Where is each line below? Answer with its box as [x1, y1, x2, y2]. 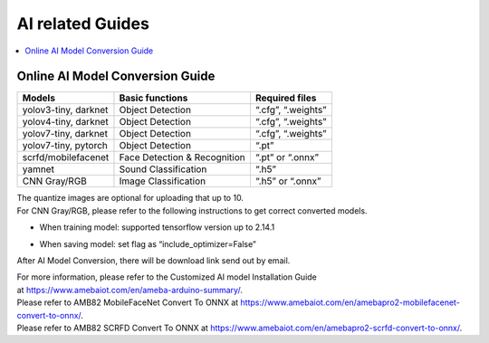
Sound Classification [119, 163, 207, 176]
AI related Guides [16, 14, 149, 33]
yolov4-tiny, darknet [22, 116, 109, 129]
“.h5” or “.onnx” [254, 175, 321, 187]
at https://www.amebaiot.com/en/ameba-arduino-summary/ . [16, 284, 244, 295]
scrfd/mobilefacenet [22, 151, 110, 164]
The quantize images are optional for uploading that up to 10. [16, 193, 244, 204]
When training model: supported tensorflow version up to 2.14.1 [39, 222, 275, 233]
